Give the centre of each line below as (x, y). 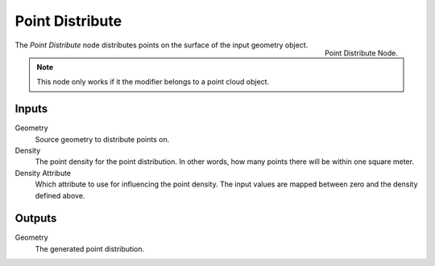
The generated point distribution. (90, 248)
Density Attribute (43, 173)
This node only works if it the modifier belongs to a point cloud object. (153, 82)
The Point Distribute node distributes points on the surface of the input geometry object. (162, 45)
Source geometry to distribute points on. (102, 139)
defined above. (60, 195)
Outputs (36, 218)
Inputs (31, 109)
